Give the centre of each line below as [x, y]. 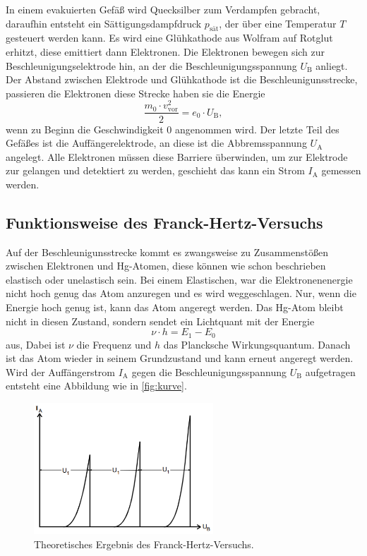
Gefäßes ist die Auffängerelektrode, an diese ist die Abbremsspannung [156, 143]
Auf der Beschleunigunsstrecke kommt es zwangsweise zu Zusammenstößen [167, 252]
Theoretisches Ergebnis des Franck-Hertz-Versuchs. [144, 544]
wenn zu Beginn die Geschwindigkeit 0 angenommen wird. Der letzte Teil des [173, 129]
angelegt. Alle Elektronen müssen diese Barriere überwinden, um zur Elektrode [177, 156]
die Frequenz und [114, 344]
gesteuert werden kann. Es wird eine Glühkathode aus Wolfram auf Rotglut [169, 38]
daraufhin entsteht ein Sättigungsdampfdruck [104, 23]
